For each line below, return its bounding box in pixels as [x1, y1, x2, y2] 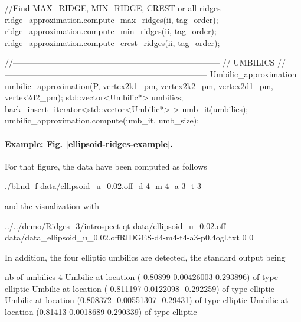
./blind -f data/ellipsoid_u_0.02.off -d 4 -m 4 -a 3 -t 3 [5, 180, 201, 192]
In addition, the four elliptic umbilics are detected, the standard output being [5, 251, 286, 263]
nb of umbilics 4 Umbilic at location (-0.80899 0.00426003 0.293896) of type [5, 271, 278, 283]
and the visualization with [5, 199, 99, 212]
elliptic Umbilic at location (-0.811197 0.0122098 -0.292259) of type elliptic [5, 282, 274, 294]
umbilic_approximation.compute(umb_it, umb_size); [5, 114, 199, 126]
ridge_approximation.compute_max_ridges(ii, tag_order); [5, 13, 218, 25]
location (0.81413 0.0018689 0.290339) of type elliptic [5, 305, 197, 318]
